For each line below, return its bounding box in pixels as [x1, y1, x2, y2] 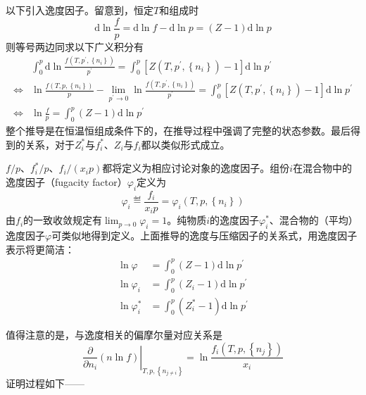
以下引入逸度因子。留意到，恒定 [6, 3, 153, 17]
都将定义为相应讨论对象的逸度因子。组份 [102, 161, 290, 175]
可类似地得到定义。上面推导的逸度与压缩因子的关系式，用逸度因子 [51, 228, 358, 243]
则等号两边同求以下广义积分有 [6, 39, 144, 54]
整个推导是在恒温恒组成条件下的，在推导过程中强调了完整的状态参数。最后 [6, 123, 351, 138]
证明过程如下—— [6, 375, 84, 390]
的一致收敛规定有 [23, 213, 103, 227]
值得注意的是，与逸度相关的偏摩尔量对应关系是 [6, 327, 222, 341]
